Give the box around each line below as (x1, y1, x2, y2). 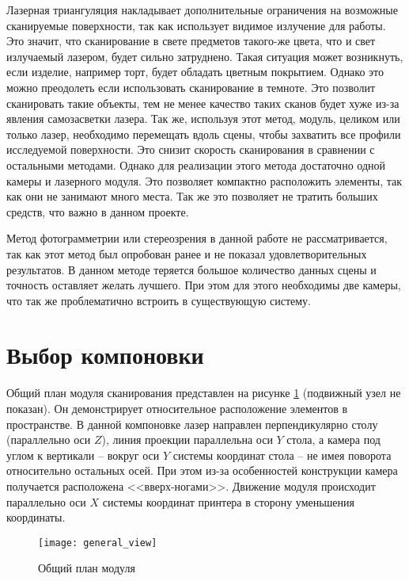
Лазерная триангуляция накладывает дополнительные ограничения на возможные (6, 2, 398, 17)
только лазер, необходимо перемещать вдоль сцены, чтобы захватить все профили (6, 125, 401, 142)
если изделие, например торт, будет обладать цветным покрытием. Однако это (6, 63, 384, 80)
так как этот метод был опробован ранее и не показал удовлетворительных (6, 245, 367, 262)
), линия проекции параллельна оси (101, 431, 273, 448)
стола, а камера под (286, 431, 381, 448)
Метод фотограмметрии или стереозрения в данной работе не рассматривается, (6, 230, 388, 247)
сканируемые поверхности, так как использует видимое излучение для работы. (6, 17, 386, 33)
